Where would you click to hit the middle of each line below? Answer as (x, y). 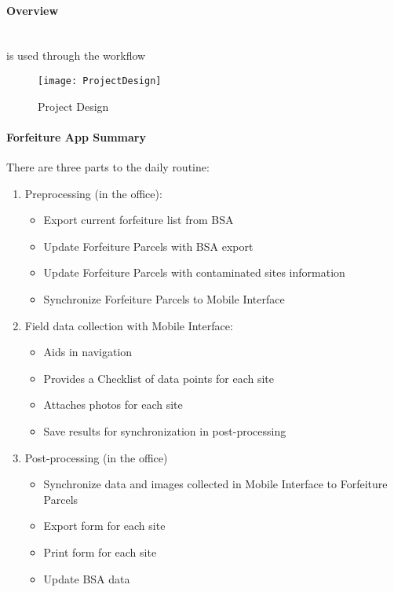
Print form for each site (100, 552)
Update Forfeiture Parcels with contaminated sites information (194, 272)
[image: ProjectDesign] (100, 81)
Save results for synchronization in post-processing (165, 430)
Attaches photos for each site (113, 404)
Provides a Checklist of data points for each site (159, 378)
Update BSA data (87, 578)
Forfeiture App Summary (76, 136)
